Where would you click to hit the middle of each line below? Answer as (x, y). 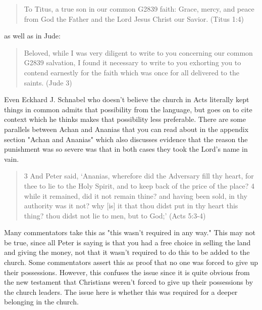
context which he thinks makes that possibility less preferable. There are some (125, 119)
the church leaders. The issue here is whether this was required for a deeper (121, 292)
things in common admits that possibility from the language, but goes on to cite (128, 109)
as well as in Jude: (32, 36)
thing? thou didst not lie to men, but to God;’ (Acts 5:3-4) (115, 215)
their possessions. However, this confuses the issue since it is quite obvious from (127, 272)
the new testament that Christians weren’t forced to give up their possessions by (129, 282)
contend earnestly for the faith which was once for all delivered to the (132, 72)
